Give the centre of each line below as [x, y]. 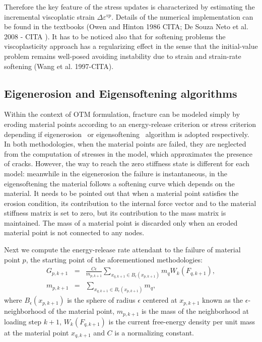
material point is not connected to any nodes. [74, 232]
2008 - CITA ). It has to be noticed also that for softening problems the [115, 36]
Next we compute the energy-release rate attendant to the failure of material [122, 250]
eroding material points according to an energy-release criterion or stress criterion [130, 124]
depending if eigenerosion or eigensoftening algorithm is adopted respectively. [127, 134]
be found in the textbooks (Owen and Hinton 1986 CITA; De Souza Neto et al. [126, 26]
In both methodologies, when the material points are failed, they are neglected [125, 144]
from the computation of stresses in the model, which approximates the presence [128, 153]
